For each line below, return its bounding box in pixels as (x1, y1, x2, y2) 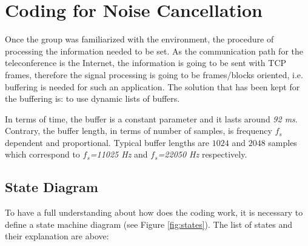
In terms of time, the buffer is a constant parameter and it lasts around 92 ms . (5, 112, 298, 125)
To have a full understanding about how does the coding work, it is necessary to (5, 206, 303, 219)
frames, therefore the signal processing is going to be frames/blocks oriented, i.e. (5, 68, 303, 81)
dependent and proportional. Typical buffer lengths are (5, 136, 210, 148)
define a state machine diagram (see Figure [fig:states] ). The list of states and (5, 218, 293, 230)
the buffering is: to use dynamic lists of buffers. (5, 92, 180, 105)
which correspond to (5, 148, 80, 161)
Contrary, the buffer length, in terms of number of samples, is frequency (5, 124, 272, 137)
